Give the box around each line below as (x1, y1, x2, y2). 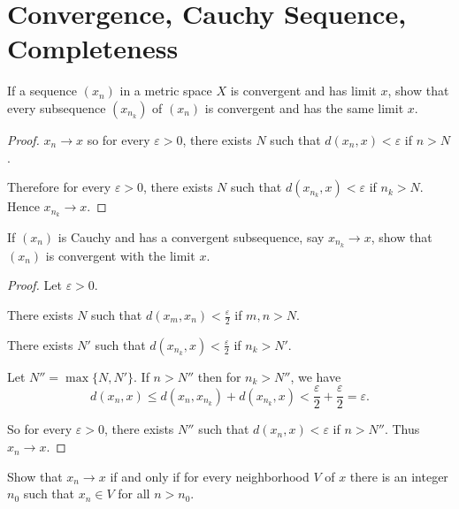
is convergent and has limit (230, 81, 377, 100)
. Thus (384, 420, 420, 438)
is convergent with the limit (45, 246, 195, 264)
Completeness (7, 30, 179, 66)
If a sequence (7, 81, 78, 100)
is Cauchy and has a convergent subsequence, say (57, 227, 325, 246)
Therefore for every (7, 178, 111, 196)
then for (197, 367, 241, 385)
